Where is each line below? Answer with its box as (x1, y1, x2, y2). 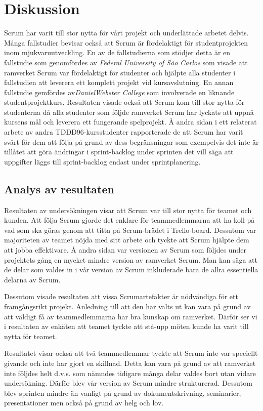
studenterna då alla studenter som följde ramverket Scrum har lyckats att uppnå (4, 106, 254, 117)
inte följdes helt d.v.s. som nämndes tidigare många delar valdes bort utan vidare (4, 367, 256, 378)
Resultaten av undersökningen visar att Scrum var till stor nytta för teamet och (4, 204, 252, 215)
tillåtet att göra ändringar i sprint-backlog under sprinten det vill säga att (4, 146, 234, 157)
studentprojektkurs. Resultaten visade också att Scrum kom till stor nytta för (4, 97, 245, 107)
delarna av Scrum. (4, 274, 61, 284)
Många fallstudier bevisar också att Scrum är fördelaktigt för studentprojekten (4, 37, 248, 48)
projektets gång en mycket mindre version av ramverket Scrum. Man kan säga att (4, 254, 257, 265)
